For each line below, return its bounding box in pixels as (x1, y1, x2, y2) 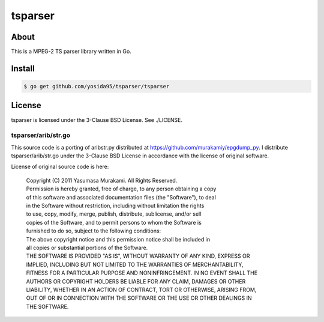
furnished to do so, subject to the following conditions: (26, 227, 161, 234)
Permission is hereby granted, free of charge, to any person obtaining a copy (26, 185, 217, 192)
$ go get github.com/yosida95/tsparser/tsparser (23, 83, 170, 90)
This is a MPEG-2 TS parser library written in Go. (11, 48, 131, 55)
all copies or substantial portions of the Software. (26, 244, 148, 251)
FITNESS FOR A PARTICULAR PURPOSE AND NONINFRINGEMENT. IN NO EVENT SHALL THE (26, 269, 258, 276)
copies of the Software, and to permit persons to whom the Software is (26, 219, 202, 226)
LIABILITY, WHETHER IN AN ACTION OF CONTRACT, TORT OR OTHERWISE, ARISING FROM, (26, 286, 257, 293)
